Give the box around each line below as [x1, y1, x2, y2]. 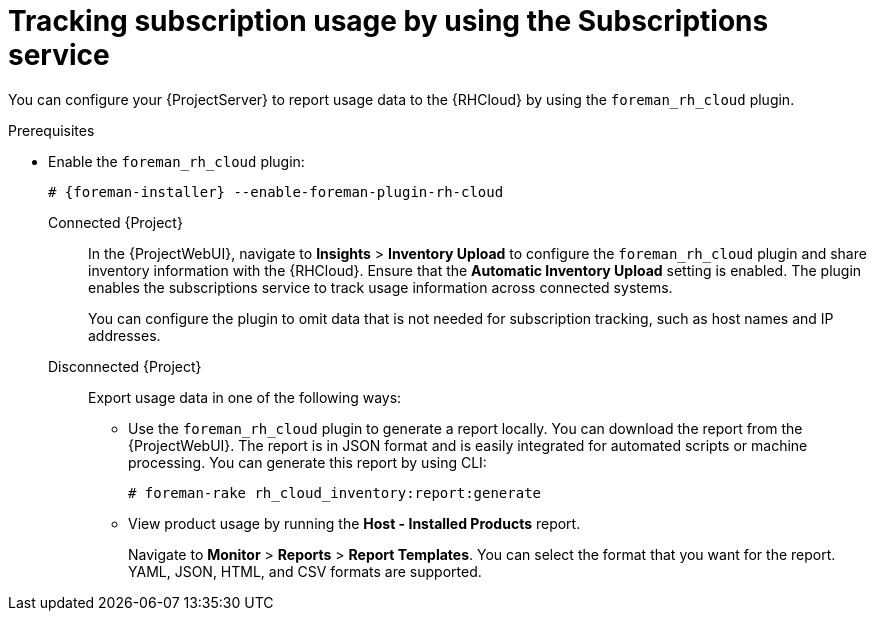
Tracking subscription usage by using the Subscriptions [8, 4, 769, 38]
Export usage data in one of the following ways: [88, 388, 402, 406]
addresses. [88, 326, 161, 344]
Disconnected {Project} [48, 357, 202, 375]
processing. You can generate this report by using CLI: [128, 453, 487, 471]
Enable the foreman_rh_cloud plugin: [48, 152, 305, 170]
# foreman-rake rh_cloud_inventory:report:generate [128, 484, 542, 501]
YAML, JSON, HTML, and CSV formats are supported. [128, 562, 482, 580]
